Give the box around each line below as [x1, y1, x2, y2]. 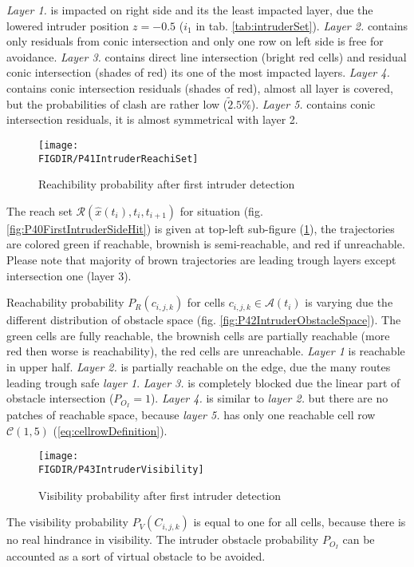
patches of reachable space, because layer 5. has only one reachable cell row [6, 406, 376, 423]
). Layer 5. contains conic [250, 95, 376, 112]
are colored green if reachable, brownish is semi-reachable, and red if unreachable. [6, 236, 405, 252]
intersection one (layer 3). [6, 267, 132, 283]
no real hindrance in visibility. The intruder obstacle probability [6, 531, 319, 548]
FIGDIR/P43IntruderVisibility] [38, 463, 204, 475]
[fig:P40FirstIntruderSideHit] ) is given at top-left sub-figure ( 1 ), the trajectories [6, 220, 395, 236]
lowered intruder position [6, 17, 129, 34]
